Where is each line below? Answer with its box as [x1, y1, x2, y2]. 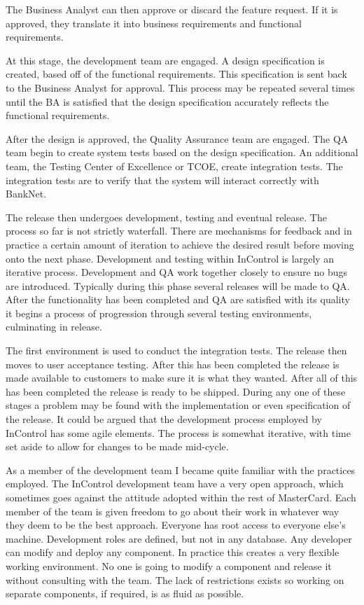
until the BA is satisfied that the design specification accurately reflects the [6, 94, 329, 109]
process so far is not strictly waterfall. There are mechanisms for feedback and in [6, 223, 352, 238]
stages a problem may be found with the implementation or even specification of [6, 398, 351, 412]
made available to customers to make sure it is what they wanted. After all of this [6, 370, 358, 385]
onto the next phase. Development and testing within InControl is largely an [6, 251, 335, 265]
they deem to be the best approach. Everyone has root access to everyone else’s [6, 517, 346, 532]
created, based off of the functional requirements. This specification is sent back [6, 67, 347, 81]
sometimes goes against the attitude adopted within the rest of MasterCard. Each [6, 490, 356, 504]
